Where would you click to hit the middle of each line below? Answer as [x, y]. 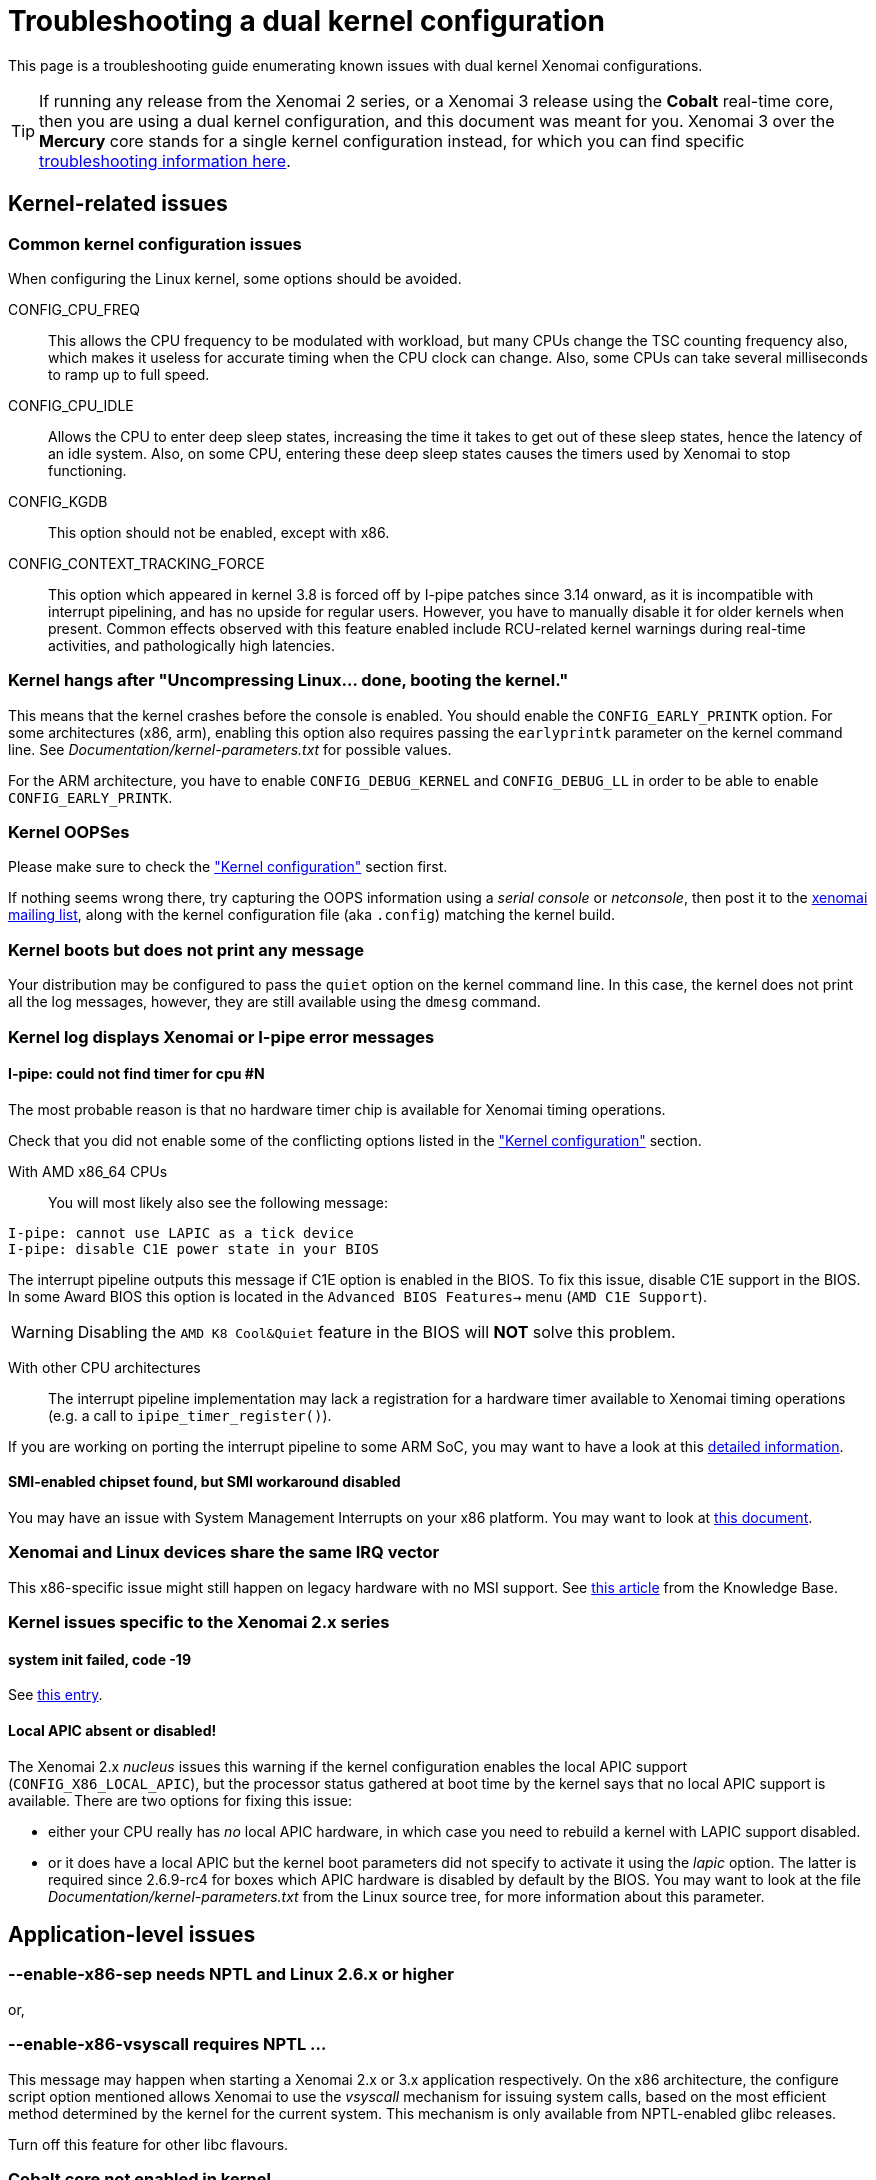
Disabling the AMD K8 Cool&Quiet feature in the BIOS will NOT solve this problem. [376, 1331]
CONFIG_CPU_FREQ [74, 309]
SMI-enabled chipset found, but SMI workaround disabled [204, 1482]
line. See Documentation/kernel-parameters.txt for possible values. [230, 749]
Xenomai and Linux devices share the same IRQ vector [224, 1552]
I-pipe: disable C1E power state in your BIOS [193, 1248]
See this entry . [55, 1695]
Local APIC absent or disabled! [112, 1730]
